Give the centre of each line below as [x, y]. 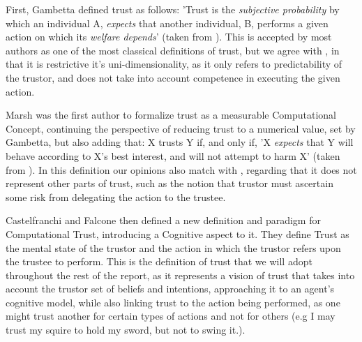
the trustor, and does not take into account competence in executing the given [173, 77]
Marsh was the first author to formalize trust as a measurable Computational [171, 115]
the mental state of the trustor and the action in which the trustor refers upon [173, 247]
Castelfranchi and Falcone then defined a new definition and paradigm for [163, 220]
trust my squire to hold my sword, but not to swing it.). [126, 330]
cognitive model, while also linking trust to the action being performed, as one [173, 302]
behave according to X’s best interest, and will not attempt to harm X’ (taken [173, 155]
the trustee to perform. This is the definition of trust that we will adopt [159, 261]
